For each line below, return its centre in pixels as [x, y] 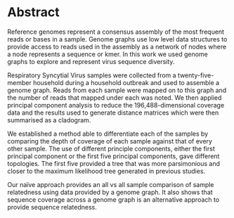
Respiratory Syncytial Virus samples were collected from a [92, 75]
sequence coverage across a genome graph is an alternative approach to [113, 199]
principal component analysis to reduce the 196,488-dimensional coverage [116, 105]
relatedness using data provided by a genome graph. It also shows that [110, 192]
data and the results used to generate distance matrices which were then [113, 113]
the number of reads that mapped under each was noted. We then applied [115, 97]
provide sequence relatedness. [52, 207]
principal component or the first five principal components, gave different [113, 156]
